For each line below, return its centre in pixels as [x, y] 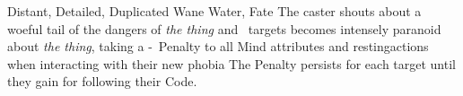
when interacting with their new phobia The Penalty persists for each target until [231, 63]
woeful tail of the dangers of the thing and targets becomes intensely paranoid [224, 28]
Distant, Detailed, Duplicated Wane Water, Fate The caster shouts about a [214, 11]
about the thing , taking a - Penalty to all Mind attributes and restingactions [218, 46]
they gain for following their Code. [102, 81]
